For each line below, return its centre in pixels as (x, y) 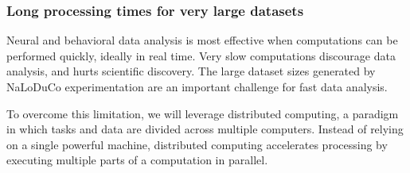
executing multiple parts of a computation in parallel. (137, 160)
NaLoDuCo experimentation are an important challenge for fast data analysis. (197, 86)
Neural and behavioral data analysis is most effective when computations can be (202, 40)
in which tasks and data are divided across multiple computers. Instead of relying (205, 129)
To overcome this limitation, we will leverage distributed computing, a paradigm (203, 113)
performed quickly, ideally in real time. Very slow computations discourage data (201, 55)
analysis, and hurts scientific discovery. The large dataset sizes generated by (191, 71)
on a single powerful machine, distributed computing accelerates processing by (197, 144)
